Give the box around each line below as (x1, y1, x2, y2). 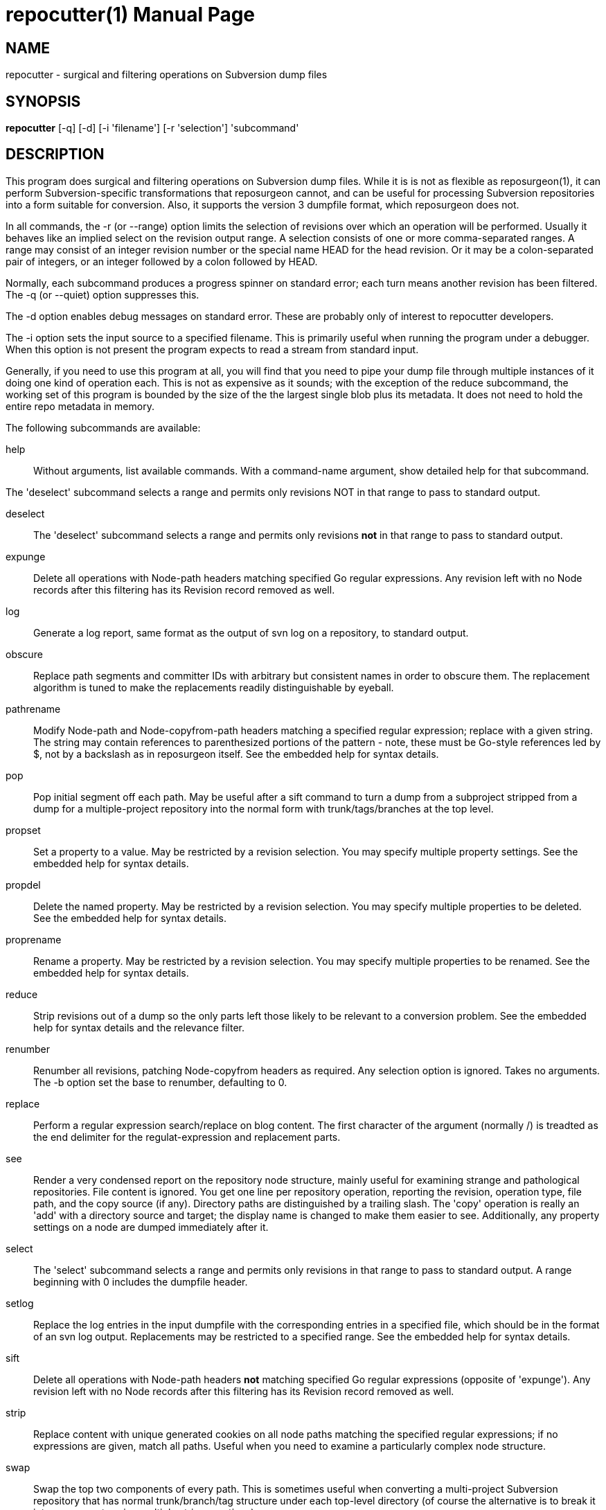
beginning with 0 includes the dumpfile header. (33, 1275, 248, 1288)
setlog (6, 1297, 34, 1309)
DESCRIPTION (6, 145, 105, 163)
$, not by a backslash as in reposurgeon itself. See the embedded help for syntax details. (33, 747, 439, 760)
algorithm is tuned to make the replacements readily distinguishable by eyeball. (33, 681, 394, 693)
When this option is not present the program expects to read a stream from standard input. (6, 343, 419, 355)
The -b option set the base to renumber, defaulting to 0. (33, 1076, 287, 1088)
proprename (6, 933, 62, 945)
